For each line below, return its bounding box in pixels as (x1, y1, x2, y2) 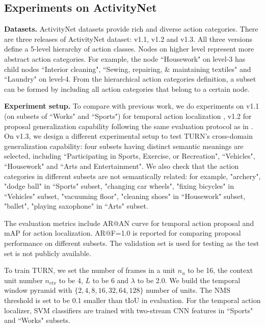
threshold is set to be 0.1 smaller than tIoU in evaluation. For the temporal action (4, 295, 261, 306)
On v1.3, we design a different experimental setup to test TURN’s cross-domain (4, 131, 253, 141)
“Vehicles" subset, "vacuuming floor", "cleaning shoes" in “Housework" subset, (4, 190, 246, 201)
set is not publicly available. (4, 247, 91, 258)
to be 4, (59, 274, 83, 285)
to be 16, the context (188, 265, 253, 275)
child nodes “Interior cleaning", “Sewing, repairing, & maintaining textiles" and (4, 63, 251, 74)
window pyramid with (4, 285, 72, 295)
